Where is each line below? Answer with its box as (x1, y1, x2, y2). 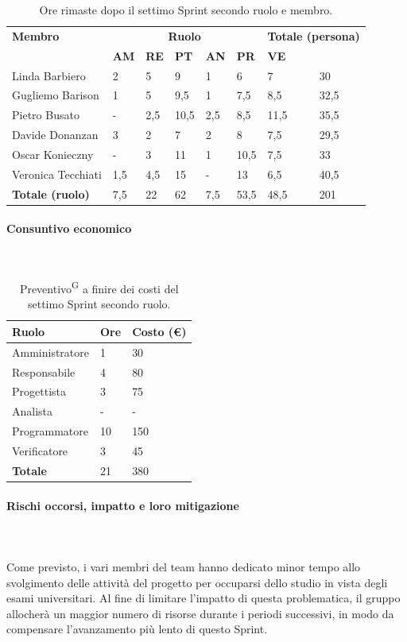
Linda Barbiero (12, 67, 86, 83)
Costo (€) (132, 323, 187, 339)
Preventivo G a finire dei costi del (19, 278, 179, 296)
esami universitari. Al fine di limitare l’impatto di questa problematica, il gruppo (6, 590, 401, 606)
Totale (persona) (267, 27, 360, 44)
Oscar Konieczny (12, 145, 94, 162)
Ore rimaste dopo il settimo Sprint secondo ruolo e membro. (39, 2, 333, 17)
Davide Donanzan (12, 126, 99, 143)
